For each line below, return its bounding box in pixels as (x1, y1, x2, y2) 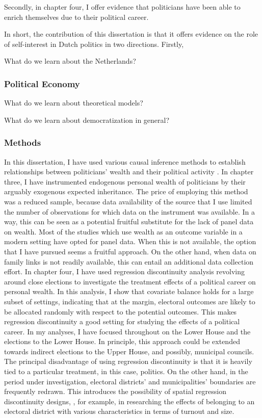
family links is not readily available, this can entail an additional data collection (4, 256, 254, 267)
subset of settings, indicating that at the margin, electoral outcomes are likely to (4, 296, 255, 306)
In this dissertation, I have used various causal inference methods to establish (4, 156, 246, 167)
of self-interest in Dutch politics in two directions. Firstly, (4, 38, 184, 49)
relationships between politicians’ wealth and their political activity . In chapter (4, 166, 254, 177)
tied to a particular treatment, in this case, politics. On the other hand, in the (4, 366, 248, 377)
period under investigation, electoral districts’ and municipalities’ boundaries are (4, 376, 256, 386)
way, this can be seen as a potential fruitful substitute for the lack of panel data (4, 216, 254, 227)
